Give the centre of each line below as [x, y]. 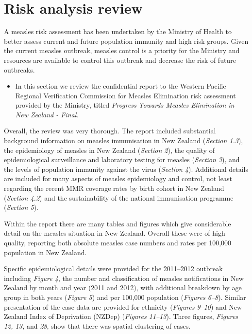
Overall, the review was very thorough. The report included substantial [110, 131]
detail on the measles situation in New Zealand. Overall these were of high [115, 233]
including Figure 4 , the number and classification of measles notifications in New [124, 278]
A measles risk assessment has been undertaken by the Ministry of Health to [118, 31]
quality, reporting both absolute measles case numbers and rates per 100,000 [118, 242]
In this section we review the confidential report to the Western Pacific [121, 86]
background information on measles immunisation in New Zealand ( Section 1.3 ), [124, 140]
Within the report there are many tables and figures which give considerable [118, 223]
